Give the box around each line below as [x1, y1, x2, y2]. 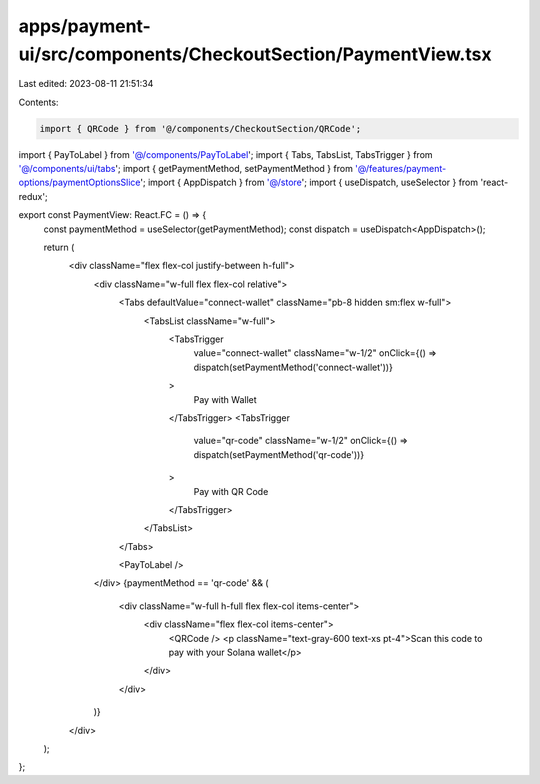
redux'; [18, 190, 49, 202]
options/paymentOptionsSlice [18, 176, 141, 189]
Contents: [18, 96, 59, 108]
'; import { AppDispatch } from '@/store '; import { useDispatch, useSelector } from [140, 176, 479, 189]
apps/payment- [18, 15, 152, 37]
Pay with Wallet [193, 393, 257, 405]
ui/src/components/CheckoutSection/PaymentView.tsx [18, 43, 492, 65]
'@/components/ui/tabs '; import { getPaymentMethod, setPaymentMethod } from [18, 163, 354, 175]
